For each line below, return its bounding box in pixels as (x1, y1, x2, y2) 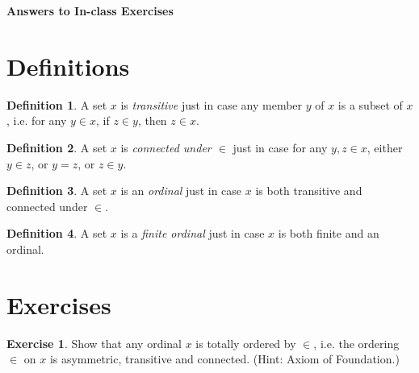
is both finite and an (278, 225, 379, 242)
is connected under (120, 139, 212, 155)
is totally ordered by (195, 334, 296, 351)
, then (137, 112, 167, 129)
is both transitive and (255, 182, 362, 199)
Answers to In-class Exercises (6, 2, 174, 19)
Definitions (6, 49, 130, 82)
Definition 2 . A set (6, 139, 107, 155)
